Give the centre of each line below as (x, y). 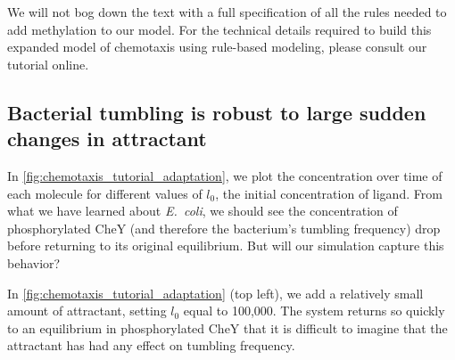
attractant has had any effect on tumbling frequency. (151, 345)
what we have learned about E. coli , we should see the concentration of (203, 211)
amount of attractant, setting (87, 311)
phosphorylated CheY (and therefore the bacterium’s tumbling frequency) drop (224, 228)
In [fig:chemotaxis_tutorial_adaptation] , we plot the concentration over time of (225, 175)
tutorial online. (48, 64)
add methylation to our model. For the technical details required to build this (219, 29)
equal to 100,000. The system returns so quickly (314, 311)
